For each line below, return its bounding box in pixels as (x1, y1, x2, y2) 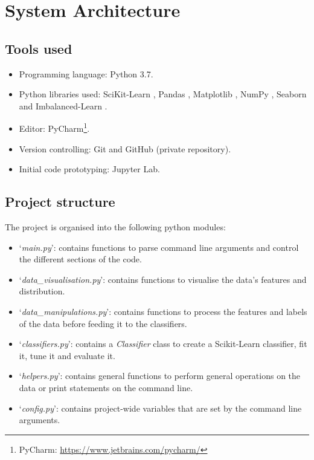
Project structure (5, 192, 115, 211)
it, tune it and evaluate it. (19, 349, 115, 361)
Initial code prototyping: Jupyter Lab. (19, 163, 160, 175)
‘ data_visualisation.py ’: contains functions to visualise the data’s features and (19, 273, 307, 285)
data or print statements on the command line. (19, 381, 193, 394)
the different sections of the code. (19, 253, 142, 265)
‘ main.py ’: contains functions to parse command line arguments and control (19, 241, 299, 253)
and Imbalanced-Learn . (19, 99, 107, 112)
